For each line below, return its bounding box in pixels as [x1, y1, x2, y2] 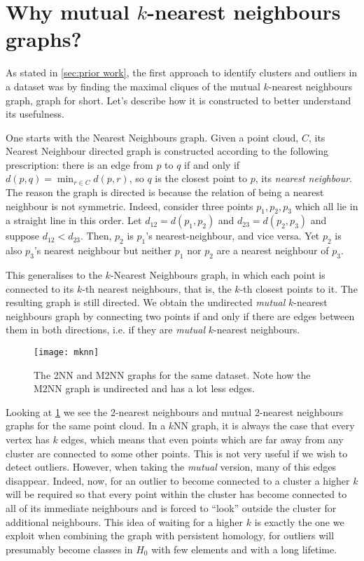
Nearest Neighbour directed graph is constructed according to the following [6, 144, 328, 158]
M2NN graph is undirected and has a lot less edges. [34, 381, 255, 396]
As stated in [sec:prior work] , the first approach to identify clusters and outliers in [6, 65, 358, 80]
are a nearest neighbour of [216, 243, 329, 258]
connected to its [6, 281, 74, 296]
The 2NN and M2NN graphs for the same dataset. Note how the [34, 367, 311, 382]
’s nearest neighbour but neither [34, 243, 172, 258]
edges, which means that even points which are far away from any [61, 432, 344, 447]
